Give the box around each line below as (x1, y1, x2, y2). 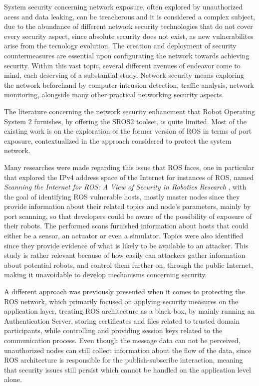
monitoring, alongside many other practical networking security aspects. (4, 89, 224, 100)
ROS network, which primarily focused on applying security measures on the (4, 296, 239, 306)
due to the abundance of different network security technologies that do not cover (4, 21, 253, 31)
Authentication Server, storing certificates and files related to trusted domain (4, 315, 240, 326)
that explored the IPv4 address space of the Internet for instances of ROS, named (4, 172, 254, 182)
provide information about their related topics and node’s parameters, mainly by (4, 201, 251, 211)
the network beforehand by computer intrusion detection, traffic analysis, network (4, 79, 254, 90)
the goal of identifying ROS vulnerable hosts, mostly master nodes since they (4, 191, 240, 201)
